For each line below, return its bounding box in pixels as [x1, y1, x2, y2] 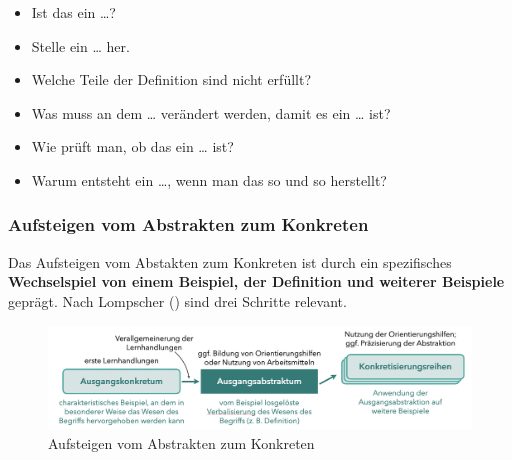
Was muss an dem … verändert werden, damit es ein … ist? [31, 102, 391, 123]
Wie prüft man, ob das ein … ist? [31, 136, 234, 157]
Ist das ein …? [31, 2, 116, 22]
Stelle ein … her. [31, 35, 130, 56]
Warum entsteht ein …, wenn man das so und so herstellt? [31, 169, 387, 190]
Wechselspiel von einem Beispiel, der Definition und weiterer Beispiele [8, 271, 505, 292]
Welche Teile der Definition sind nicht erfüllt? [31, 69, 311, 90]
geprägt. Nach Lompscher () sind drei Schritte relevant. [8, 290, 347, 311]
